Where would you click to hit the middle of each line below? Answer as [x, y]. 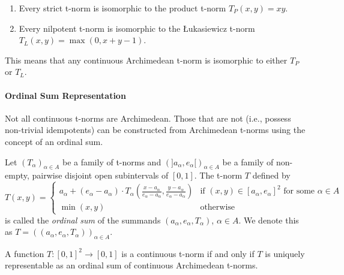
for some [299, 191]
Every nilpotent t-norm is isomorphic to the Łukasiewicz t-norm [137, 28]
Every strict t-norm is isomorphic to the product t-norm [122, 8]
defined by [271, 175]
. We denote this [269, 220]
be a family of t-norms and [112, 161]
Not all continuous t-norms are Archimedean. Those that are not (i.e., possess [148, 118]
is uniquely [285, 253]
